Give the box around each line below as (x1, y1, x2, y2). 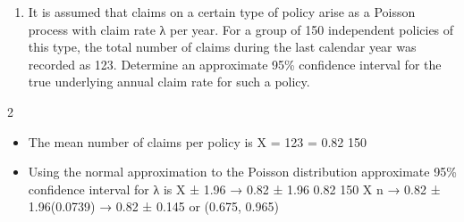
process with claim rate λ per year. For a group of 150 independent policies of (28, 20, 454, 38)
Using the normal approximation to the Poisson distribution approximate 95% (28, 162, 457, 181)
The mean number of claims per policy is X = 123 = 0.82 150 (28, 132, 367, 151)
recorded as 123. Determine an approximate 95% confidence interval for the (28, 54, 442, 73)
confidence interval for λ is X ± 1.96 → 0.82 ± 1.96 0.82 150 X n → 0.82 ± (28, 179, 441, 198)
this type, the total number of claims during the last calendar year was (28, 37, 417, 56)
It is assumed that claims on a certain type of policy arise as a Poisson (28, 3, 416, 21)
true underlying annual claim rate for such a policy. (28, 72, 310, 91)
